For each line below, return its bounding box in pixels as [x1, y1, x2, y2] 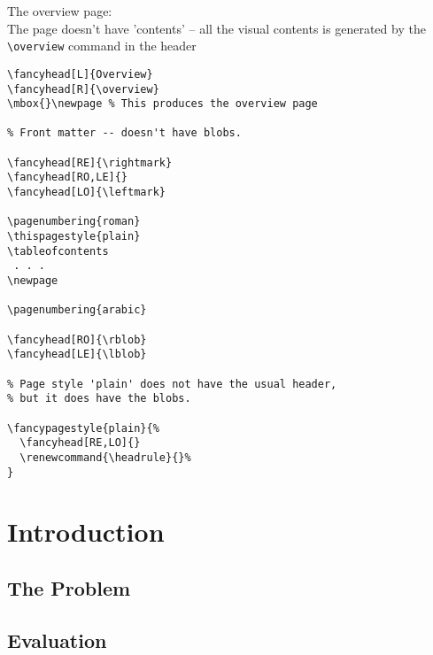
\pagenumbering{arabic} [7, 304, 147, 317]
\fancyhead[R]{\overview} [7, 82, 159, 96]
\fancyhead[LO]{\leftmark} [7, 186, 166, 199]
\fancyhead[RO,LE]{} [7, 171, 128, 184]
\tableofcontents [7, 244, 109, 258]
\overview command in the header [7, 36, 197, 55]
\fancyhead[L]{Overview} [7, 67, 153, 81]
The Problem [7, 574, 131, 601]
